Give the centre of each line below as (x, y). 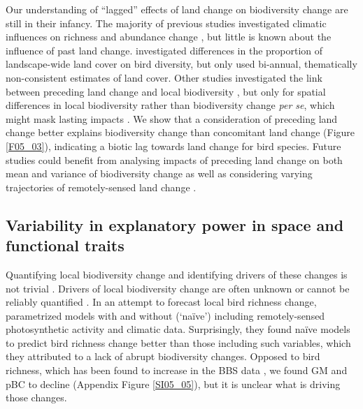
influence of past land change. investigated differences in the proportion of (164, 50)
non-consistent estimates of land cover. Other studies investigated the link (164, 77)
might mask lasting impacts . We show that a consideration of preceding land (172, 118)
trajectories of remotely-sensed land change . (101, 187)
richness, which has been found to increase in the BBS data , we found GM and (177, 370)
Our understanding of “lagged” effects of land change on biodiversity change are (177, 9)
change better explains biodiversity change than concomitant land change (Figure (180, 132)
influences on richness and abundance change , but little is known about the (169, 37)
